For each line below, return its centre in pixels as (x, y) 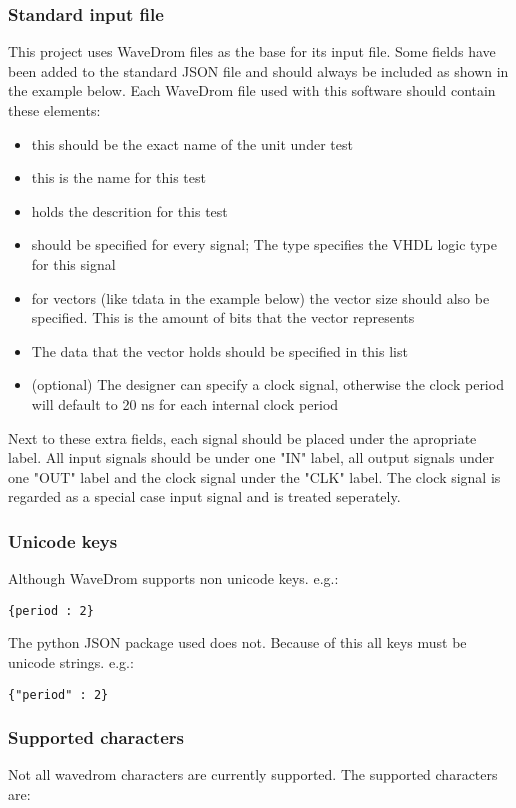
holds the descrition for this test (129, 210)
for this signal (73, 263)
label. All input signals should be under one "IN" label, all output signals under (251, 457)
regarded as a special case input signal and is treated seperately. (204, 496)
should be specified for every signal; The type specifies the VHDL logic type (264, 244)
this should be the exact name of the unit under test (192, 143)
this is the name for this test (118, 177)
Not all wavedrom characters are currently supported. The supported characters (253, 774)
